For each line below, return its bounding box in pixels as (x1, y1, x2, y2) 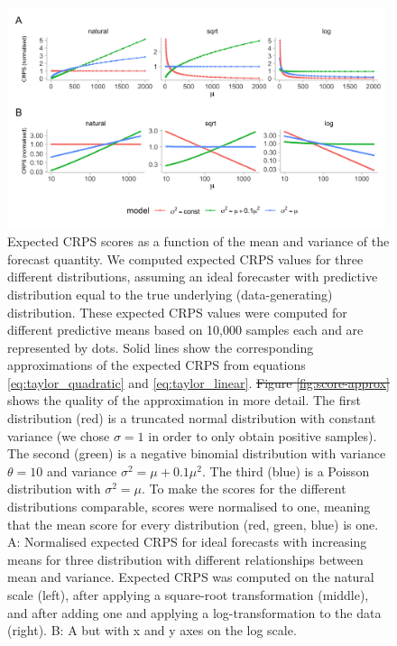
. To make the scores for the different (142, 479, 346, 498)
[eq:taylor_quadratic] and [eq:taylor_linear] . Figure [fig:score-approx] (7, 373, 390, 392)
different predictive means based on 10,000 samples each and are (7, 320, 364, 339)
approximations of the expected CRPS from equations (7, 355, 306, 374)
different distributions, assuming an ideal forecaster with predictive (7, 267, 378, 286)
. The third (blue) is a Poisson (201, 461, 370, 480)
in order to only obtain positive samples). (148, 426, 377, 445)
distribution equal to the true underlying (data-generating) (7, 284, 333, 303)
